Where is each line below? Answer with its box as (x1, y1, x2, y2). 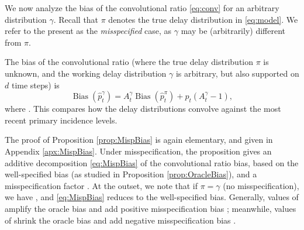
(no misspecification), (223, 179, 299, 191)
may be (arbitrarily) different (181, 25, 285, 37)
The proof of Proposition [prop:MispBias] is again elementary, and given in (5, 133, 273, 146)
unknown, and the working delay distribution (5, 67, 167, 79)
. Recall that (53, 13, 99, 25)
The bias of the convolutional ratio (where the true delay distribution (5, 56, 254, 68)
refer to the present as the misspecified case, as (5, 25, 172, 37)
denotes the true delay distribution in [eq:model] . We (108, 13, 298, 25)
